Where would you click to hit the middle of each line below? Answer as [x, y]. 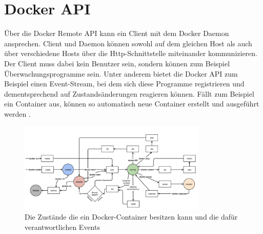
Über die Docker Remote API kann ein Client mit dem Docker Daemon [117, 33]
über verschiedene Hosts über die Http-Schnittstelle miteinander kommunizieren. [131, 53]
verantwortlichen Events [62, 227]
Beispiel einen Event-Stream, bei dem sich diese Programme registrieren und [124, 84]
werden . [17, 113]
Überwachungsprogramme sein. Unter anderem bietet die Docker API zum [121, 73]
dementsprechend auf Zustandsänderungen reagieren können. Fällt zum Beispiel [129, 93]
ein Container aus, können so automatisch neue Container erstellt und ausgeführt [132, 104]
